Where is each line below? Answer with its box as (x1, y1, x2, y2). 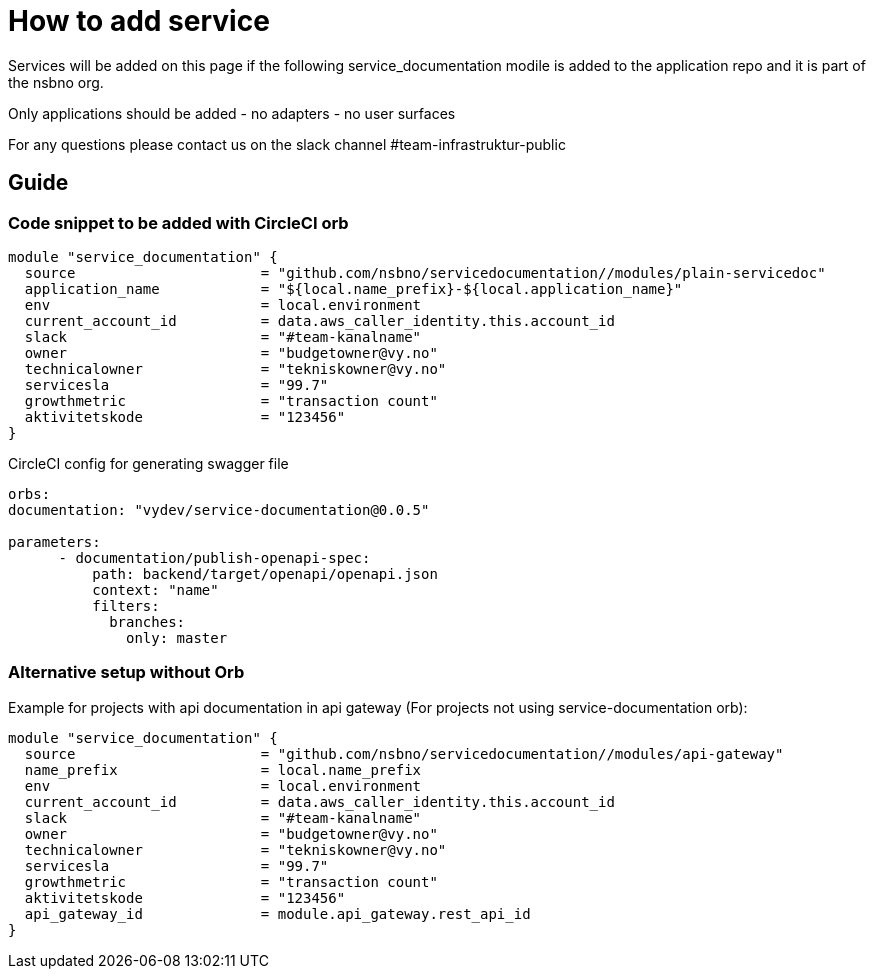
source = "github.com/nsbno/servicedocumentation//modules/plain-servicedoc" (24, 264, 826, 281)
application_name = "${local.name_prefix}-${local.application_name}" (24, 280, 683, 297)
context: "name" (92, 581, 219, 598)
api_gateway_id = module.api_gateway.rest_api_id (24, 905, 531, 922)
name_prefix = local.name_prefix (24, 761, 422, 778)
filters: (92, 597, 160, 614)
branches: (109, 613, 186, 630)
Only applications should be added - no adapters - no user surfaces (8, 104, 456, 122)
